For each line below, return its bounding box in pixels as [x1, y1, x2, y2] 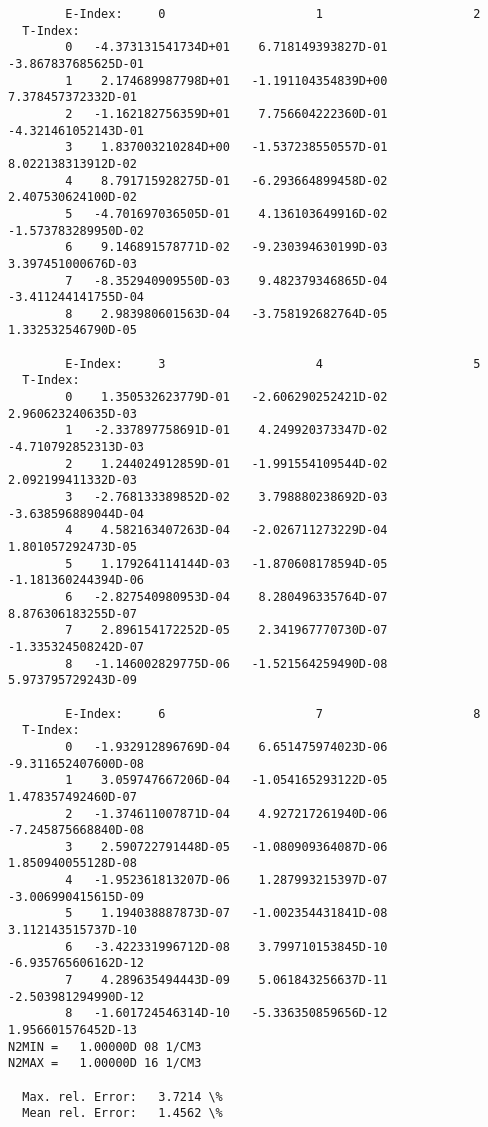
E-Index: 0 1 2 [65, 7, 481, 21]
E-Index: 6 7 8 [65, 706, 481, 721]
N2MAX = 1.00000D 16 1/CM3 [8, 1056, 202, 1071]
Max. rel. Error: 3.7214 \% [22, 1089, 223, 1104]
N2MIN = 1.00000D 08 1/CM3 [8, 1039, 202, 1054]
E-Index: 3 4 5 [65, 356, 481, 371]
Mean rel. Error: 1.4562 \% [22, 1106, 223, 1121]
